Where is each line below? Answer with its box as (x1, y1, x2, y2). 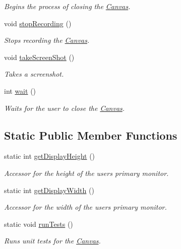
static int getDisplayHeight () (4, 151, 95, 161)
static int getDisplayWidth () (4, 184, 94, 195)
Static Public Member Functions (4, 127, 177, 143)
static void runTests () (4, 218, 73, 229)
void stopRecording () (4, 18, 72, 28)
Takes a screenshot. (4, 69, 64, 79)
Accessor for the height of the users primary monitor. (4, 167, 169, 178)
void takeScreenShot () (4, 51, 75, 62)
